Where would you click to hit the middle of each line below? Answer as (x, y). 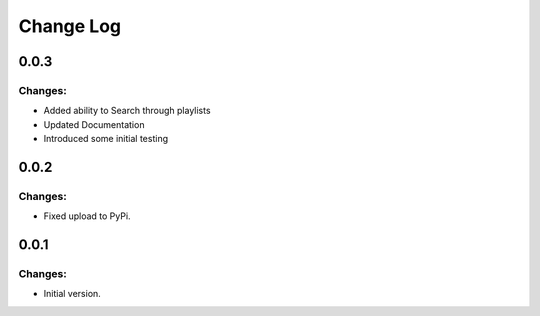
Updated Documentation (94, 124)
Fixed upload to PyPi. (87, 216)
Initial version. (72, 294)
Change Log (70, 26)
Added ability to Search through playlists (127, 111)
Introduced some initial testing (106, 139)
